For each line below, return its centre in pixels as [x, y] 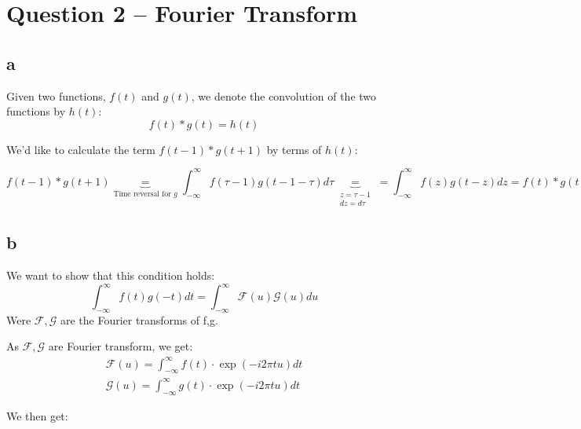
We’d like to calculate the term [81, 149]
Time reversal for [142, 194]
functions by [36, 111]
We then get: [37, 415]
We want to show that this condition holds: [111, 275]
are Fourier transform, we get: [121, 346]
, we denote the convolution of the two [284, 95]
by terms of [294, 149]
